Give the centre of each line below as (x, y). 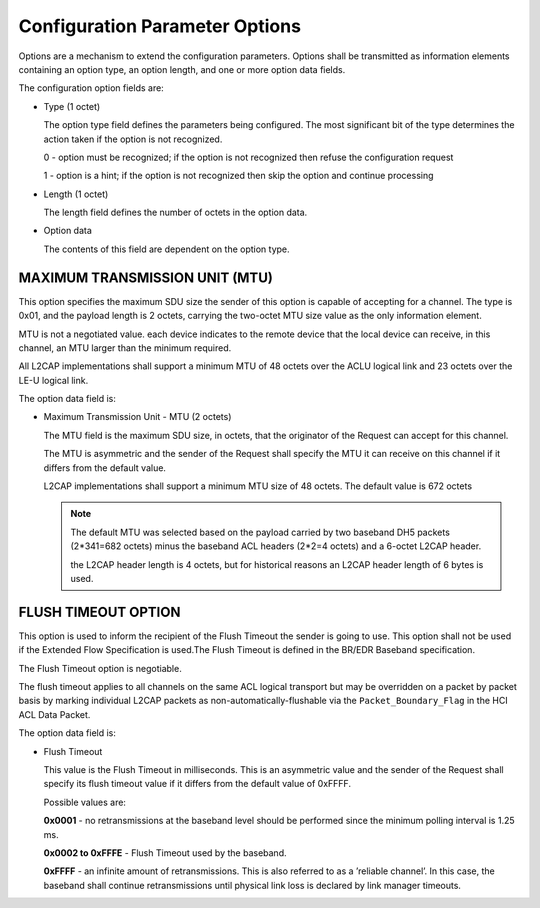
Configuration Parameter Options (160, 26)
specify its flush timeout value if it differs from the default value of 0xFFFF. (197, 784)
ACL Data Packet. (54, 714)
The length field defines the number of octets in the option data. (175, 212)
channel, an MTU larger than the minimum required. (125, 347)
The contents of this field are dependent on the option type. (166, 249)
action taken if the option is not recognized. (133, 139)
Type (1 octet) (72, 106)
